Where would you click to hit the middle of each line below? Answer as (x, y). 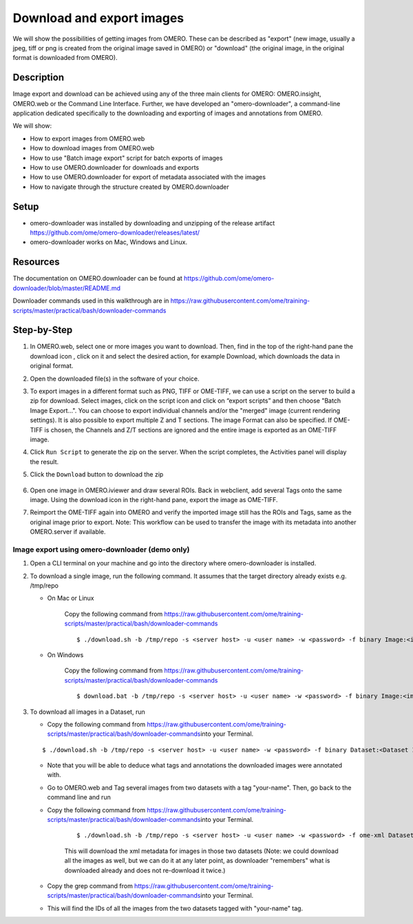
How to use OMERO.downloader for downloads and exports (115, 167)
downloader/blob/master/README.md (66, 288)
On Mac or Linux (71, 598)
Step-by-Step (43, 330)
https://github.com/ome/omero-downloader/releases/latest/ (115, 233)
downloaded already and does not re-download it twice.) (145, 870)
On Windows (65, 654)
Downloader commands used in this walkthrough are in (91, 301)
